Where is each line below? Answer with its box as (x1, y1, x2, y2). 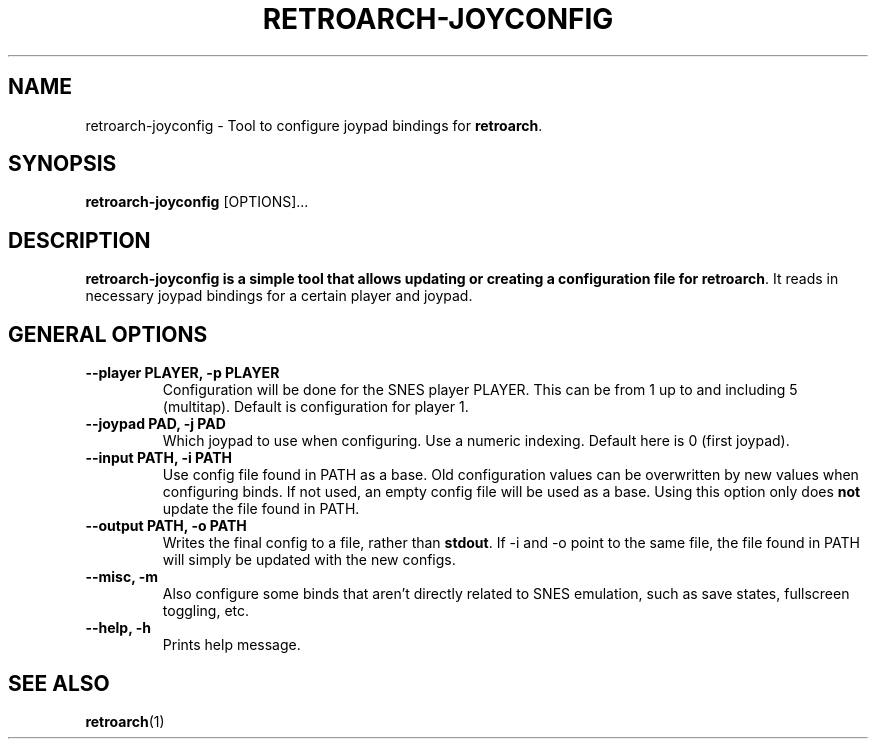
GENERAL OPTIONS (8, 321, 208, 347)
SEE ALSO (8, 670, 110, 696)
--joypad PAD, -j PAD (85, 415, 226, 433)
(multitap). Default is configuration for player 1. (162, 398, 469, 416)
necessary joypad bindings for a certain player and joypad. (85, 287, 473, 305)
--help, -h (85, 619, 151, 637)
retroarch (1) (85, 712, 165, 730)
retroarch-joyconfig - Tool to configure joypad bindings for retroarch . (85, 116, 543, 134)
